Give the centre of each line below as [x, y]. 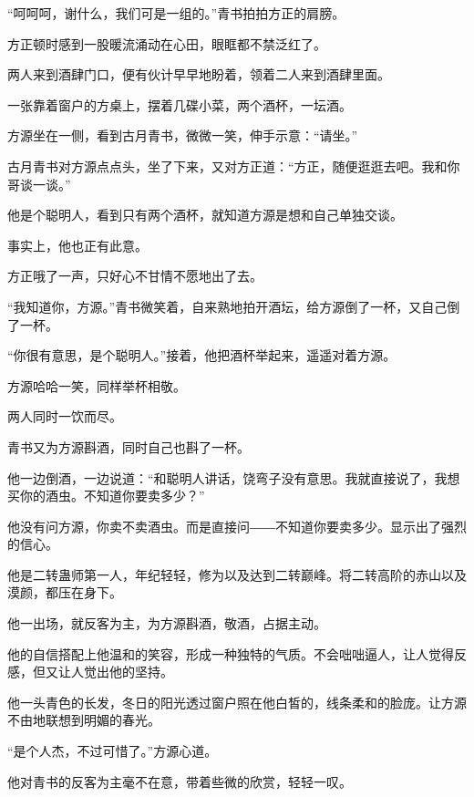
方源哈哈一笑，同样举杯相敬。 [97, 385]
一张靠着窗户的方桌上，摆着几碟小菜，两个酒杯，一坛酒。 [180, 104]
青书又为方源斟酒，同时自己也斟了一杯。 [129, 446]
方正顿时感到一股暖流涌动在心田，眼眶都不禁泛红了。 [167, 43]
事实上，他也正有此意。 [77, 245]
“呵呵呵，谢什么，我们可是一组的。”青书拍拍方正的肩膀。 [176, 13]
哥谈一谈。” [39, 184]
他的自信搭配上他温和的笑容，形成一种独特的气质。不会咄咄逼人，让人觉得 [231, 653]
